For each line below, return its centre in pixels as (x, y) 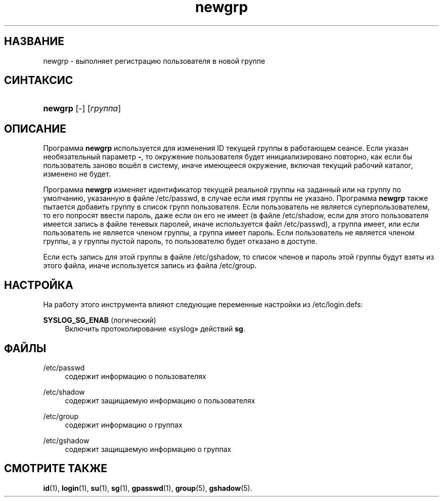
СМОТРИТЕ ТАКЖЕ (56, 469)
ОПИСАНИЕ (35, 129)
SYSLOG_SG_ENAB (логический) (100, 320)
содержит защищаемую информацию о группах (148, 449)
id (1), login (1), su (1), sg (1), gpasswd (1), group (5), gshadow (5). (148, 488)
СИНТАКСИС (39, 80)
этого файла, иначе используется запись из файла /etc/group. (150, 266)
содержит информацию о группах (124, 425)
